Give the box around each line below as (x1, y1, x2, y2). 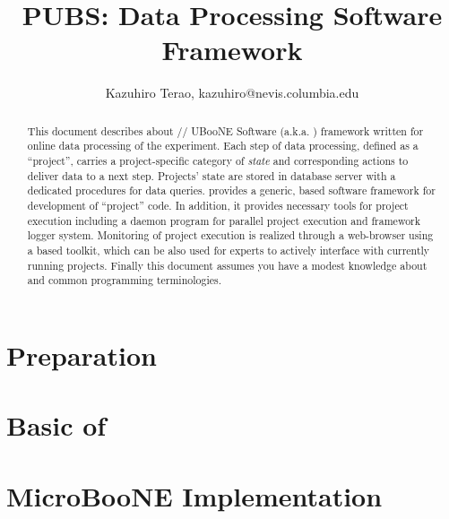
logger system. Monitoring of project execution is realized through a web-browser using (27, 228, 434, 243)
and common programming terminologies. (27, 272, 221, 288)
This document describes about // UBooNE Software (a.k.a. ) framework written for (27, 123, 424, 138)
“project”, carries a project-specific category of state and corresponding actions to (27, 153, 409, 169)
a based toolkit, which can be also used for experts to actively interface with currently (27, 242, 430, 257)
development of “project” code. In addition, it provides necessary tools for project (27, 197, 409, 212)
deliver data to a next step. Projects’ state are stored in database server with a (27, 168, 396, 183)
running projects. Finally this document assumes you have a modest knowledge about (27, 257, 427, 272)
